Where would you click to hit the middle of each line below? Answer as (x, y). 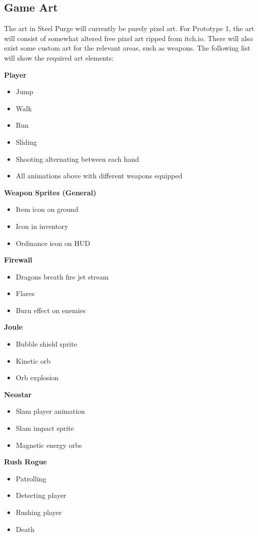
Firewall (18, 260)
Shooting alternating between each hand (77, 159)
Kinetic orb (33, 360)
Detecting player (41, 495)
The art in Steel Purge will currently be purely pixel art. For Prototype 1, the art (129, 28)
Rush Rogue (25, 462)
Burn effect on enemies (51, 310)
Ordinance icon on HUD (53, 243)
